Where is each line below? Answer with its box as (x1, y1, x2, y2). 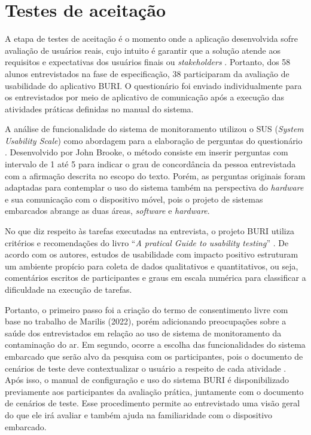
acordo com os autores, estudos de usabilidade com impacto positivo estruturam (5, 248, 298, 261)
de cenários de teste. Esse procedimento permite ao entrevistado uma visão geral (5, 397, 300, 409)
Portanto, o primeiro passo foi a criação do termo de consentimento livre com (5, 303, 288, 315)
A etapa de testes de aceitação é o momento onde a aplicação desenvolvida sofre (5, 32, 298, 45)
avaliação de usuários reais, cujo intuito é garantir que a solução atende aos (5, 44, 280, 56)
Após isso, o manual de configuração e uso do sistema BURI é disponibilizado (5, 373, 289, 386)
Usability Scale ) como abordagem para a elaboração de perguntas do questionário (5, 134, 303, 146)
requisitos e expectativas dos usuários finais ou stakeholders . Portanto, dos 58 (5, 56, 291, 68)
